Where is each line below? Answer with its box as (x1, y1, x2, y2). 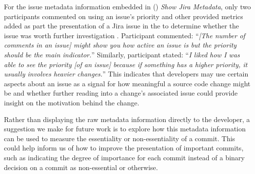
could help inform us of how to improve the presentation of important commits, (4, 143, 244, 153)
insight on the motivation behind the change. (4, 97, 140, 107)
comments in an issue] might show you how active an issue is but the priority (4, 40, 237, 50)
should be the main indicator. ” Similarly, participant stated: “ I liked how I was (4, 49, 240, 59)
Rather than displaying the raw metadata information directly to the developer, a (4, 114, 250, 124)
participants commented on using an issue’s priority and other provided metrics (4, 11, 243, 21)
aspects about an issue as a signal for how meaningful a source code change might (4, 78, 251, 88)
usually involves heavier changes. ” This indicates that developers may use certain (4, 69, 249, 79)
